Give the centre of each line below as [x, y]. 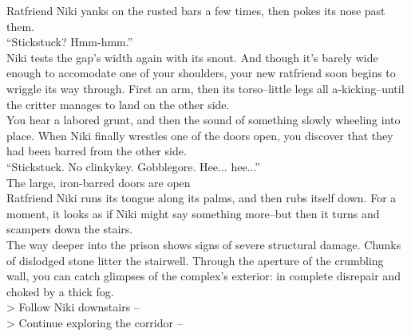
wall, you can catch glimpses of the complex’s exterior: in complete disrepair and [204, 276]
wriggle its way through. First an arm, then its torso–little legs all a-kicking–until [205, 88]
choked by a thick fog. [60, 291]
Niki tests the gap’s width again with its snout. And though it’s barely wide [192, 57]
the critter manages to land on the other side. [118, 104]
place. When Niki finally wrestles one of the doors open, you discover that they [200, 135]
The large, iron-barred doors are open [99, 182]
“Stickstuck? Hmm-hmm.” [70, 42]
